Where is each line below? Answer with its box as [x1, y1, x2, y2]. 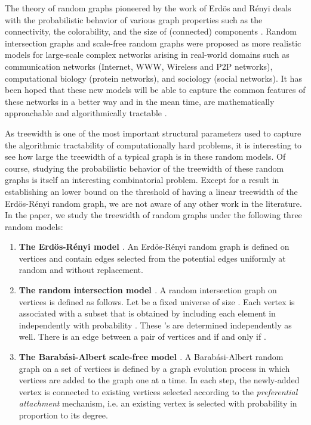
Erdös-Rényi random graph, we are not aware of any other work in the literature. [5, 197, 302, 209]
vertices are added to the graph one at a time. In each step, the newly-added [19, 374, 300, 386]
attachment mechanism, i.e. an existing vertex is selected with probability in [19, 397, 297, 410]
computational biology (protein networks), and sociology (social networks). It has [5, 72, 302, 84]
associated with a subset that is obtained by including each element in [19, 307, 276, 319]
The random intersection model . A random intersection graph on [19, 284, 277, 296]
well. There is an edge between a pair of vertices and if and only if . [19, 330, 266, 343]
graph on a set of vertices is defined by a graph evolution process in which [19, 362, 290, 374]
